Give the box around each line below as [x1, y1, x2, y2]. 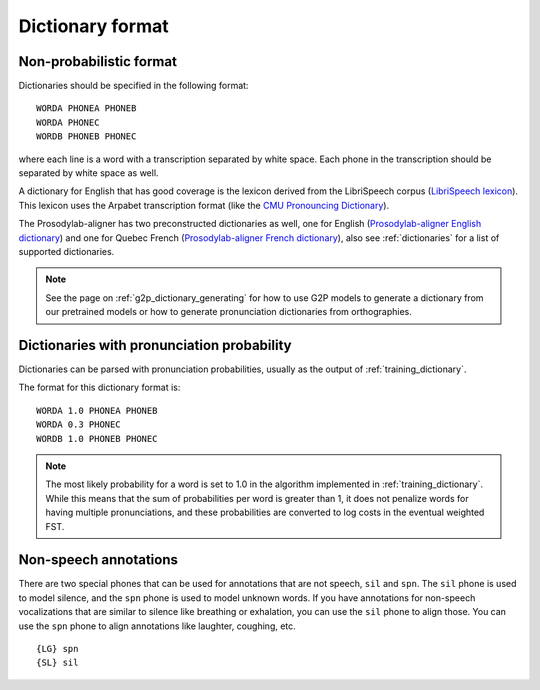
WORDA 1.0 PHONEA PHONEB [36, 405, 158, 416]
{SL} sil [36, 657, 79, 669]
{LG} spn [36, 643, 79, 655]
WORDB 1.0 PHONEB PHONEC [36, 433, 158, 444]
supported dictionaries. [18, 245, 115, 257]
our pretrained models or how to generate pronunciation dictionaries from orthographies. [45, 306, 412, 318]
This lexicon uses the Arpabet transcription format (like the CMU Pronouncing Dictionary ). [18, 199, 390, 211]
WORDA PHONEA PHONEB [36, 103, 137, 114]
